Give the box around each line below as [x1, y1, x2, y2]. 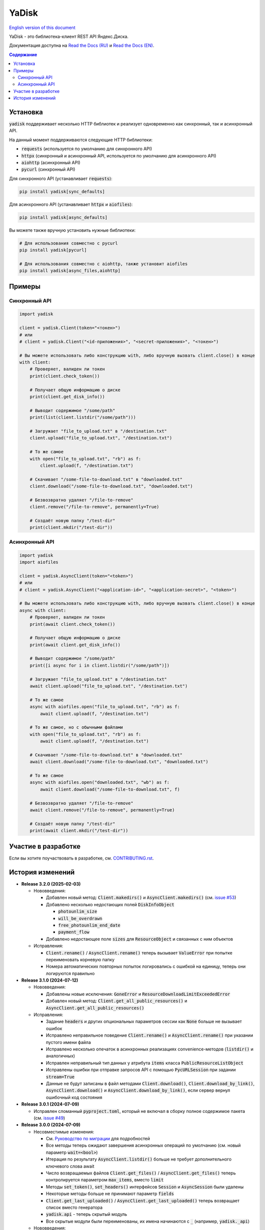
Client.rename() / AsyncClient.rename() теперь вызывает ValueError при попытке [46, 950, 233, 955]
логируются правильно [46, 970, 95, 976]
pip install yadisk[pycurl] [19, 247, 87, 253]
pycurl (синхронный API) [21, 166, 76, 172]
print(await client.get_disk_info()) [29, 642, 121, 647]
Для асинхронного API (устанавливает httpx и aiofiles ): [9, 201, 133, 207]
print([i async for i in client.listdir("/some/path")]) [29, 662, 170, 668]
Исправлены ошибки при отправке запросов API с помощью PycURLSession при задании [46, 1067, 236, 1073]
